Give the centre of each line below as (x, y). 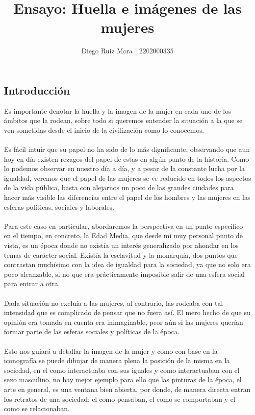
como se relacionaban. (37, 408)
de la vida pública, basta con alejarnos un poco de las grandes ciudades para (119, 187)
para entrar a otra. (32, 283)
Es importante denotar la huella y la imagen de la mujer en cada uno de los (118, 110)
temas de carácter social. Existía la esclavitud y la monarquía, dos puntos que (121, 255)
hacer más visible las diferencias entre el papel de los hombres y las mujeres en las (127, 197)
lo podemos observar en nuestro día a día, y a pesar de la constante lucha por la (124, 168)
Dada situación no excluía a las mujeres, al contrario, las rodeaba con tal (114, 303)
